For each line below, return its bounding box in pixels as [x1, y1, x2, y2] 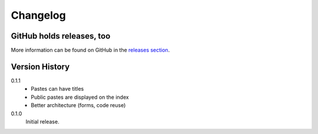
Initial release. [25, 118, 59, 125]
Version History [11, 61, 70, 71]
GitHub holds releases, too [11, 31, 111, 41]
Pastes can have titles [31, 85, 84, 92]
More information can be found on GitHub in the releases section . [11, 47, 170, 54]
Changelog [11, 9, 66, 22]
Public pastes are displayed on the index [31, 94, 129, 101]
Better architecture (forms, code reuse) [31, 102, 126, 109]
